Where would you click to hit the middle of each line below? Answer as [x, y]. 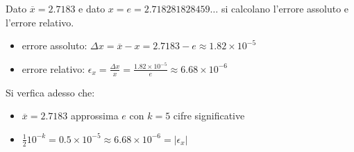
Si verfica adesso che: [50, 92]
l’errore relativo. [40, 22]
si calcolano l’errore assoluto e [285, 8]
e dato [92, 8]
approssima [95, 116]
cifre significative [209, 116]
